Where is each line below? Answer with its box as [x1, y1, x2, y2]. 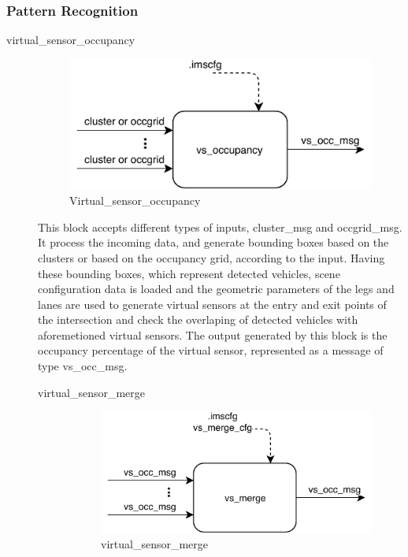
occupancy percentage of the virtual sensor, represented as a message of [38, 342, 384, 358]
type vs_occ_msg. [38, 358, 128, 374]
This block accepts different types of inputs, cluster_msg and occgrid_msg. [38, 218, 402, 235]
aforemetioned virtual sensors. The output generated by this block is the [38, 326, 388, 343]
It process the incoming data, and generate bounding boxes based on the [38, 234, 389, 251]
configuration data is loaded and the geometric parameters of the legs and [38, 280, 395, 297]
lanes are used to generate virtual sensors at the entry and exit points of [38, 295, 387, 312]
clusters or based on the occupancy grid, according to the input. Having [38, 249, 385, 266]
